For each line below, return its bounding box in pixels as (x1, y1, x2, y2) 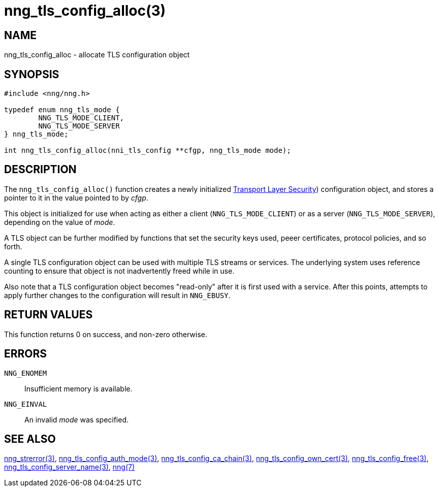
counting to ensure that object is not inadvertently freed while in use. (4, 266, 235, 275)
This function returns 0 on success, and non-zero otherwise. (4, 330, 207, 339)
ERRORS (4, 347, 47, 361)
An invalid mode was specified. (24, 415, 129, 424)
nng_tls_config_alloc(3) (4, 2, 166, 19)
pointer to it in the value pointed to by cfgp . (4, 193, 148, 202)
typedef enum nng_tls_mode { (4, 106, 120, 114)
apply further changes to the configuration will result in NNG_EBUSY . (4, 290, 231, 300)
